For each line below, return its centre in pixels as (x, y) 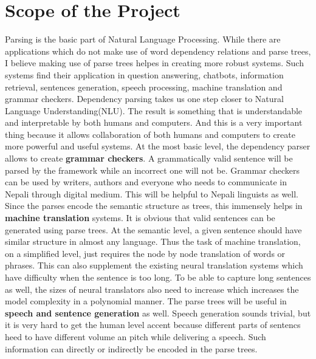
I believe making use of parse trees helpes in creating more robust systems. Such (154, 63)
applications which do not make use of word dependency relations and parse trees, (158, 51)
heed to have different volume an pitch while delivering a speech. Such (136, 336)
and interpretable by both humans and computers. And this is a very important (154, 122)
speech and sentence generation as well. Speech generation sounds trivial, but (158, 313)
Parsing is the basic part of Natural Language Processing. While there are (143, 39)
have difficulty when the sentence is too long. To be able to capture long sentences (158, 277)
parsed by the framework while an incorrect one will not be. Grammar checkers (153, 170)
